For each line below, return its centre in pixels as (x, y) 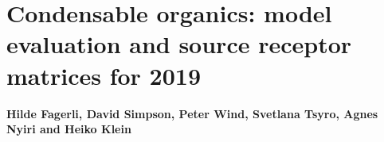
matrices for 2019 (104, 75)
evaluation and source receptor (179, 44)
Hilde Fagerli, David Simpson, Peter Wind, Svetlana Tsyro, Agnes (192, 113)
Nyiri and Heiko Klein (69, 129)
